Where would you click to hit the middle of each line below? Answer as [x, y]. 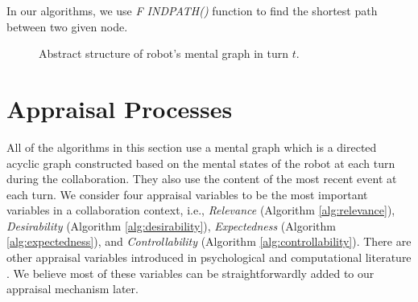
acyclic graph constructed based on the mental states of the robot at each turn [201, 163]
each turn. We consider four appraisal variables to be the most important [187, 194]
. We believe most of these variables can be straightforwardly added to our [190, 273]
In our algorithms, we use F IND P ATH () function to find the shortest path [192, 10]
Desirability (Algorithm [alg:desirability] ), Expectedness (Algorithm [171, 225]
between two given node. [67, 26]
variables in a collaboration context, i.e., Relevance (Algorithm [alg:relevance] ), [201, 210]
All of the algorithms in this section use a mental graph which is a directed [192, 147]
